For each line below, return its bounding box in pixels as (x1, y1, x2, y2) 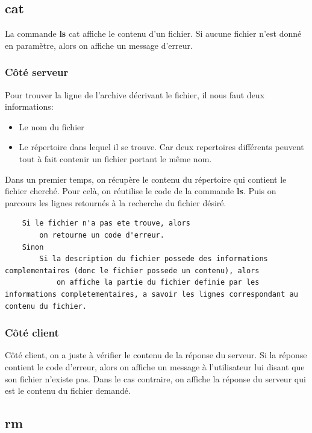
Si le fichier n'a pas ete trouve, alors (22, 219, 190, 228)
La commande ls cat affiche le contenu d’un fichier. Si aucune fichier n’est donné (5, 27, 302, 40)
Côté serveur (5, 65, 69, 80)
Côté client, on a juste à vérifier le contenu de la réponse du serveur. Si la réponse (5, 349, 307, 361)
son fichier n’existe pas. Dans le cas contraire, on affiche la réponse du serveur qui (5, 372, 306, 385)
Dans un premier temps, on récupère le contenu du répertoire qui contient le (5, 172, 287, 185)
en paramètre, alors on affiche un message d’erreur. (5, 39, 193, 51)
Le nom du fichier (19, 120, 84, 133)
